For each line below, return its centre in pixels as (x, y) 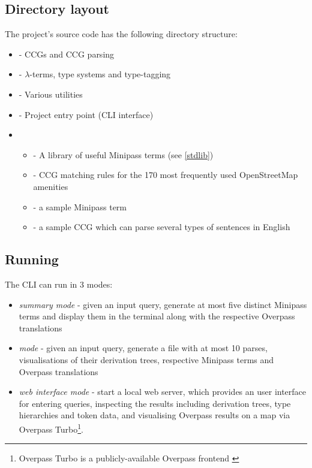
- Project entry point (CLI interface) (86, 114)
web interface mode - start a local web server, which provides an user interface (163, 392)
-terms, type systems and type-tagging (100, 74)
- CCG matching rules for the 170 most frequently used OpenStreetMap (166, 175)
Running (32, 259)
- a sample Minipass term (80, 206)
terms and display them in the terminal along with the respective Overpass (157, 316)
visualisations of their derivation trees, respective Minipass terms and (146, 359)
